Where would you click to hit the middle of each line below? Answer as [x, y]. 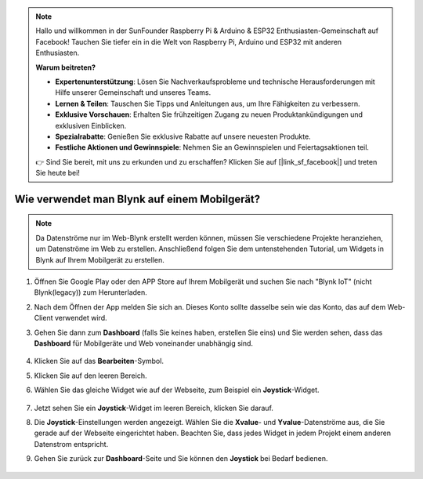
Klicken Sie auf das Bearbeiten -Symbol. [99, 361]
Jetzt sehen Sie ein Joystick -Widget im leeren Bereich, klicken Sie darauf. [154, 408]
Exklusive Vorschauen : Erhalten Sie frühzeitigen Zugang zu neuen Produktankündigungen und [209, 114]
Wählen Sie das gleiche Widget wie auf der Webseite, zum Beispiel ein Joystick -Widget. [177, 390]
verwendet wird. [81, 318]
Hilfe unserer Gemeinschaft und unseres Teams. [133, 93]
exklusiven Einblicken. [91, 125]
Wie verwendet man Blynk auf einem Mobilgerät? [137, 199]
